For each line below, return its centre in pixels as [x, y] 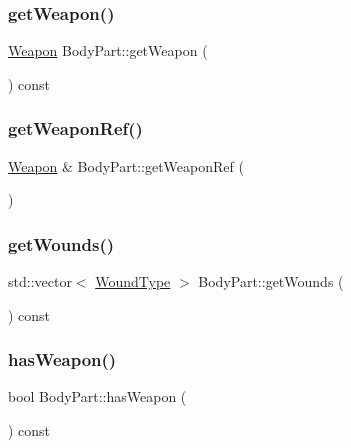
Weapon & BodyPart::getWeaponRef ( [126, 165]
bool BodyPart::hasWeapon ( [97, 396]
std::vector [40, 281]
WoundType [133, 281]
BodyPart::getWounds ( [271, 281]
